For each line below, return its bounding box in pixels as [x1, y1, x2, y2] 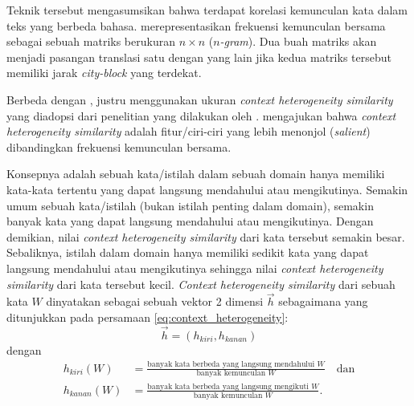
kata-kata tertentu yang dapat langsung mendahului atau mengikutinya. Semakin [6, 181, 408, 197]
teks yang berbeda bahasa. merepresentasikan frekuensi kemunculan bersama [6, 17, 386, 34]
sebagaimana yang [278, 293, 368, 310]
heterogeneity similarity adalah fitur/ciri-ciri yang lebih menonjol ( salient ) [6, 123, 371, 140]
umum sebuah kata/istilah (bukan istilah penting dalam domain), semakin [6, 197, 374, 213]
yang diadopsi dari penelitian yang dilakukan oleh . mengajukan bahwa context [6, 107, 396, 124]
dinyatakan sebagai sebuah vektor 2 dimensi [46, 293, 264, 310]
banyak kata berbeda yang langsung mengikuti [147, 382, 309, 391]
